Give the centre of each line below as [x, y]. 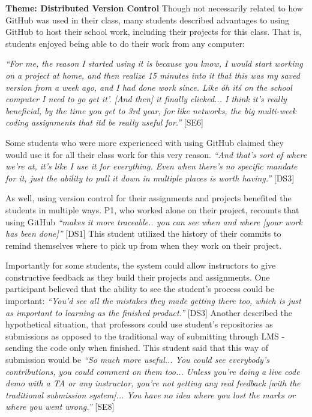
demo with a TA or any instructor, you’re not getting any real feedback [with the [153, 383]
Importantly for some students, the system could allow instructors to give [141, 265]
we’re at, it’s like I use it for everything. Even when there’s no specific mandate [151, 166]
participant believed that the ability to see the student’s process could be [140, 289]
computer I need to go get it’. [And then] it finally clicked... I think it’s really [146, 99]
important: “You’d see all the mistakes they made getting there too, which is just [153, 301]
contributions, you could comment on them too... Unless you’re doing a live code [153, 371]
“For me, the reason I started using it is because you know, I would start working [154, 63]
